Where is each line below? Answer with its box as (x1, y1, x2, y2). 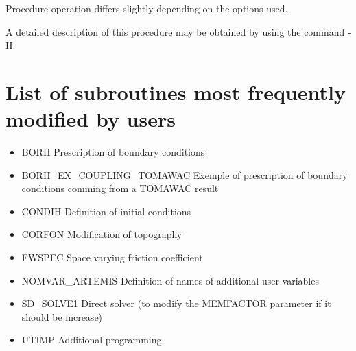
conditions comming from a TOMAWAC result (21, 181, 219, 195)
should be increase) (21, 309, 103, 324)
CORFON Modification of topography (21, 227, 182, 241)
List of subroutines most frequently (5, 77, 346, 106)
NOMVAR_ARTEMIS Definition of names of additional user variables (21, 273, 319, 287)
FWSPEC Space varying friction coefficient (21, 250, 203, 265)
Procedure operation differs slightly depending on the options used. (5, 1, 288, 15)
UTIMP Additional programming (21, 332, 162, 347)
